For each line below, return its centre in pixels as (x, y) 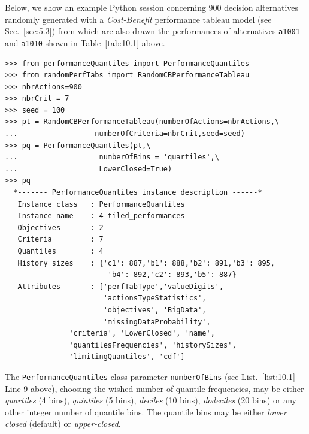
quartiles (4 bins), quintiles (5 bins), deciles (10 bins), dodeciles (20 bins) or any (151, 400)
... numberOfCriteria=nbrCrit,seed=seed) (125, 134)
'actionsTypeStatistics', (155, 298)
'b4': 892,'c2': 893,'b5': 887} (172, 275)
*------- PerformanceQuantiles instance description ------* (138, 193)
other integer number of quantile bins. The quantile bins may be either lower (146, 412)
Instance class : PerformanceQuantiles (101, 204)
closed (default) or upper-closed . (63, 424)
